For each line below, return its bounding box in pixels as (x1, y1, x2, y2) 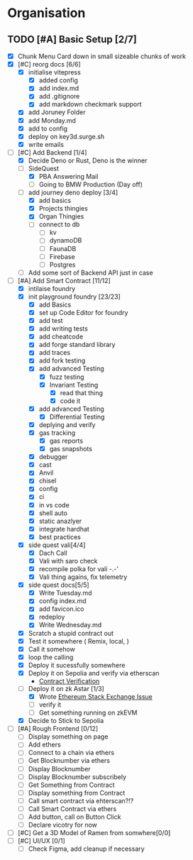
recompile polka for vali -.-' (38, 565, 119, 573)
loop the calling (28, 653, 74, 661)
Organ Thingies (38, 212, 84, 221)
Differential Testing (49, 412, 105, 421)
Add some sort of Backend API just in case (28, 268, 154, 277)
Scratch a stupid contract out (28, 629, 114, 637)
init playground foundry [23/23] (28, 292, 121, 301)
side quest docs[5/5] (28, 580, 90, 590)
